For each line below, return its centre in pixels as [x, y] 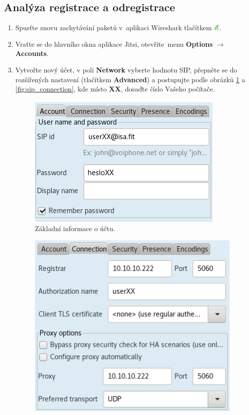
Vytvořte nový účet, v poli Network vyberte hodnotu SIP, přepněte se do [126, 69]
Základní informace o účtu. [75, 228]
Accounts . [32, 53]
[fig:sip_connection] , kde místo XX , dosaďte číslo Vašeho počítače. [115, 89]
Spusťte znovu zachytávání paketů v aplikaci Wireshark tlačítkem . [118, 27]
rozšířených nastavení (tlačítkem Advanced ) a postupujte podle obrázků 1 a [130, 79]
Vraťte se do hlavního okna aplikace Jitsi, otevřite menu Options [114, 44]
